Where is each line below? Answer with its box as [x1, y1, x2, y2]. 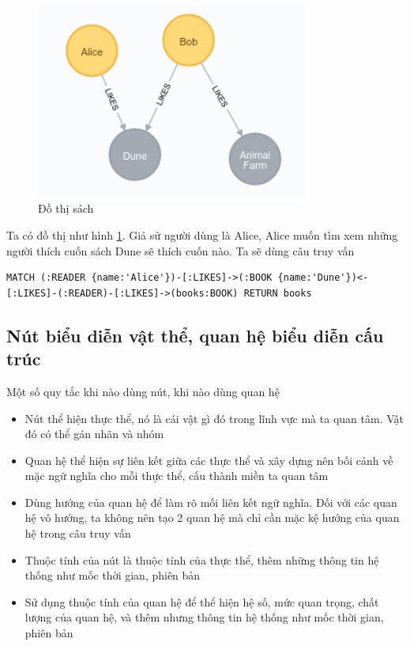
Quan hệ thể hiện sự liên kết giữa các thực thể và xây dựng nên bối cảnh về [24, 451, 393, 468]
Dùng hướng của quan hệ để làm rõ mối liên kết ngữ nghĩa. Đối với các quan [24, 493, 397, 510]
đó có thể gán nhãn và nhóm [24, 425, 164, 442]
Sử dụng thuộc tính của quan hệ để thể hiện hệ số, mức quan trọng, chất [24, 593, 379, 610]
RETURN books [243, 287, 312, 299]
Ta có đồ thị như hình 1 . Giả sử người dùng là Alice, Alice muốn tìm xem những [6, 226, 398, 243]
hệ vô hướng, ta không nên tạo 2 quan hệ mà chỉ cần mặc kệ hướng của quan [24, 509, 400, 526]
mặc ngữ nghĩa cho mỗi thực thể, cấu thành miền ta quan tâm [24, 467, 329, 484]
